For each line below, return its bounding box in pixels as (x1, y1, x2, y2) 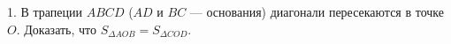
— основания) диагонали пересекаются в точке (189, 3, 444, 20)
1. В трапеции (7, 3, 83, 20)
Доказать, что (24, 19, 97, 38)
